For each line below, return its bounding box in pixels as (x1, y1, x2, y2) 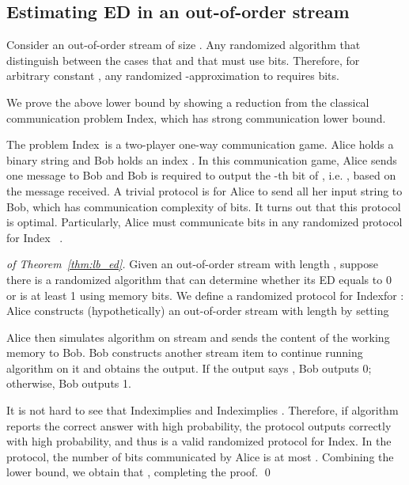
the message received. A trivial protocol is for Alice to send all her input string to (6, 182, 403, 199)
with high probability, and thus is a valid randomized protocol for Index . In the (6, 433, 392, 449)
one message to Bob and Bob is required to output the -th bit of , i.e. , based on (6, 167, 396, 184)
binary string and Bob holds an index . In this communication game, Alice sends (6, 151, 397, 168)
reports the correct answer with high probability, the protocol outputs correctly (6, 417, 392, 434)
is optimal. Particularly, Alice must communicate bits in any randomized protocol (6, 214, 403, 230)
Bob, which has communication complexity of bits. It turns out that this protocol (6, 198, 401, 214)
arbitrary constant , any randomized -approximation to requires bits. (6, 67, 339, 84)
